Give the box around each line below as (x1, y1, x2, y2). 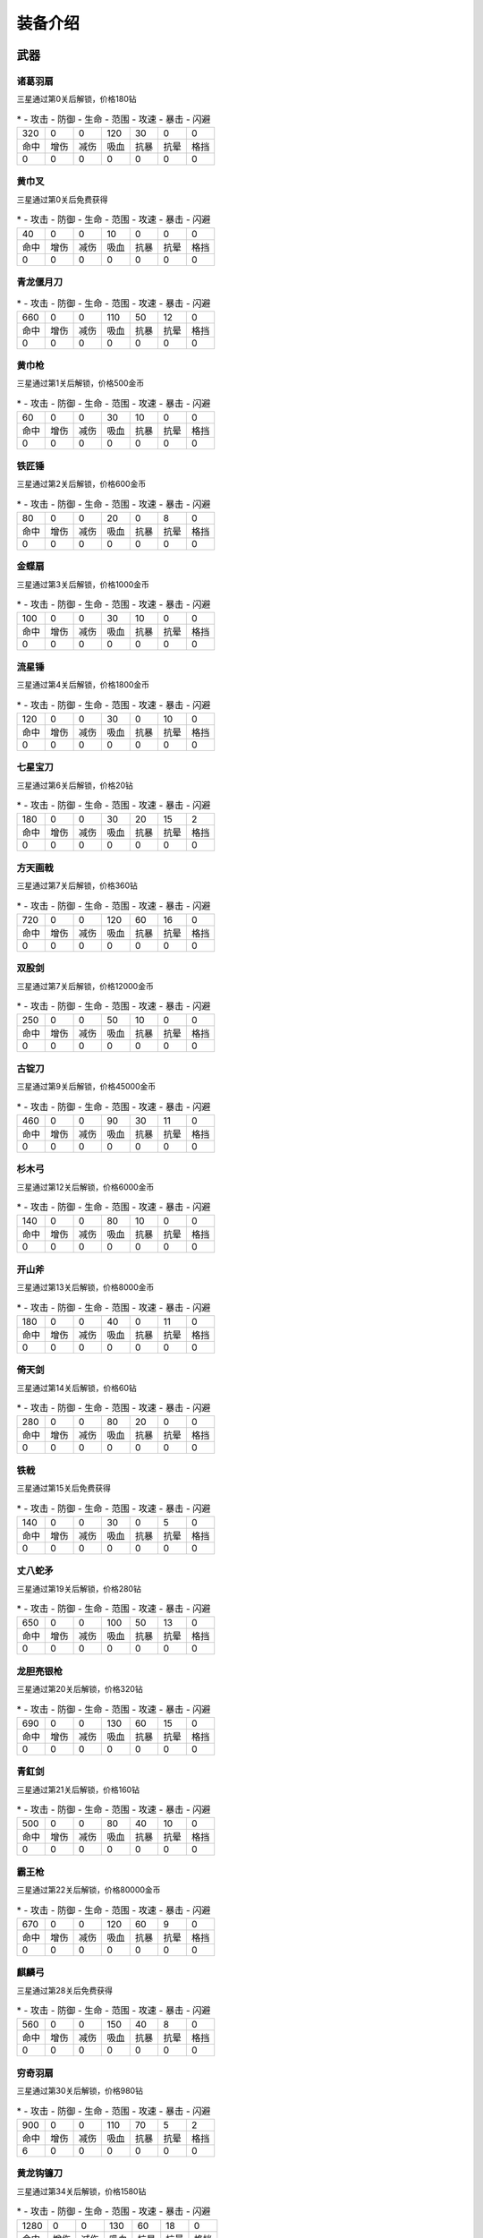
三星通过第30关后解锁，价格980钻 (16, 2086, 143, 2097)
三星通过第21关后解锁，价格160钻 (16, 1784, 140, 1795)
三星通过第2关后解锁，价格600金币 (16, 478, 147, 489)
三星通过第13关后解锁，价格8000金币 (16, 1282, 155, 1293)
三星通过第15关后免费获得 (16, 1482, 111, 1494)
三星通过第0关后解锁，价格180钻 (16, 94, 138, 105)
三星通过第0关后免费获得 (16, 193, 108, 205)
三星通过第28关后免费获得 (16, 1985, 114, 1995)
